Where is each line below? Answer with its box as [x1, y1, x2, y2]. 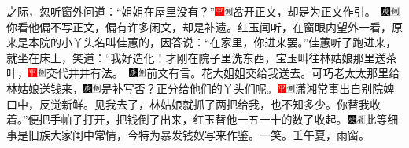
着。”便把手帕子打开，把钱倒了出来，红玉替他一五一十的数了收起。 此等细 [6, 111, 399, 128]
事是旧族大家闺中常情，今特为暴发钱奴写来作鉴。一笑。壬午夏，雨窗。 [6, 126, 370, 142]
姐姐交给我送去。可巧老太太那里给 [223, 65, 400, 81]
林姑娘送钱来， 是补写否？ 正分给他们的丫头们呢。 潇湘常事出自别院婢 [6, 80, 395, 96]
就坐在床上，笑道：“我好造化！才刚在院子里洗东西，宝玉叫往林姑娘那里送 [6, 49, 386, 65]
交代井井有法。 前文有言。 [46, 65, 202, 81]
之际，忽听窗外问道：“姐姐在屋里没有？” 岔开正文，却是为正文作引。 [6, 3, 370, 19]
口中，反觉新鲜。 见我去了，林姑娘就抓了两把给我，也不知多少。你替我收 [6, 95, 381, 112]
